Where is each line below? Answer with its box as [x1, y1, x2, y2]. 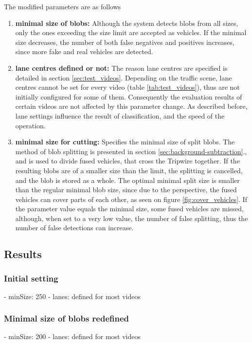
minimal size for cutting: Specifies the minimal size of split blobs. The [15, 137, 235, 147]
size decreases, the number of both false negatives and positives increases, [15, 37, 234, 47]
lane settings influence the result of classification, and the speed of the [15, 110, 225, 121]
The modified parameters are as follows [4, 1, 121, 11]
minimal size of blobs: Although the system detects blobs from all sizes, [15, 18, 238, 28]
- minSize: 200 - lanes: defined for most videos [4, 331, 141, 341]
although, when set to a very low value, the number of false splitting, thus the [15, 213, 248, 223]
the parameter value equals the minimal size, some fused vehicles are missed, [15, 203, 244, 214]
